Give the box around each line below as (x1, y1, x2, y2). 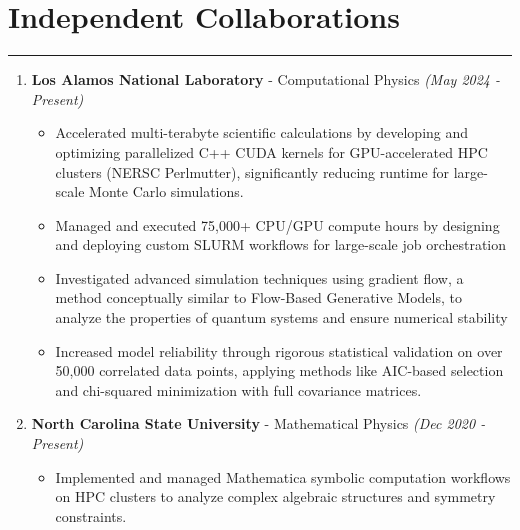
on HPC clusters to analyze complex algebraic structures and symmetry (55, 486, 496, 507)
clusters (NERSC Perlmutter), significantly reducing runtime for (55, 161, 450, 182)
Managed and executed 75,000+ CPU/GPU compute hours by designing (55, 214, 500, 235)
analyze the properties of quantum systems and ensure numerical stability (55, 307, 508, 328)
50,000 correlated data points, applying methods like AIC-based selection (55, 360, 504, 381)
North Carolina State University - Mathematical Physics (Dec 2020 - (31, 413, 486, 434)
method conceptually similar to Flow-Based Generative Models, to (55, 287, 462, 308)
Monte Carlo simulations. (89, 181, 244, 202)
